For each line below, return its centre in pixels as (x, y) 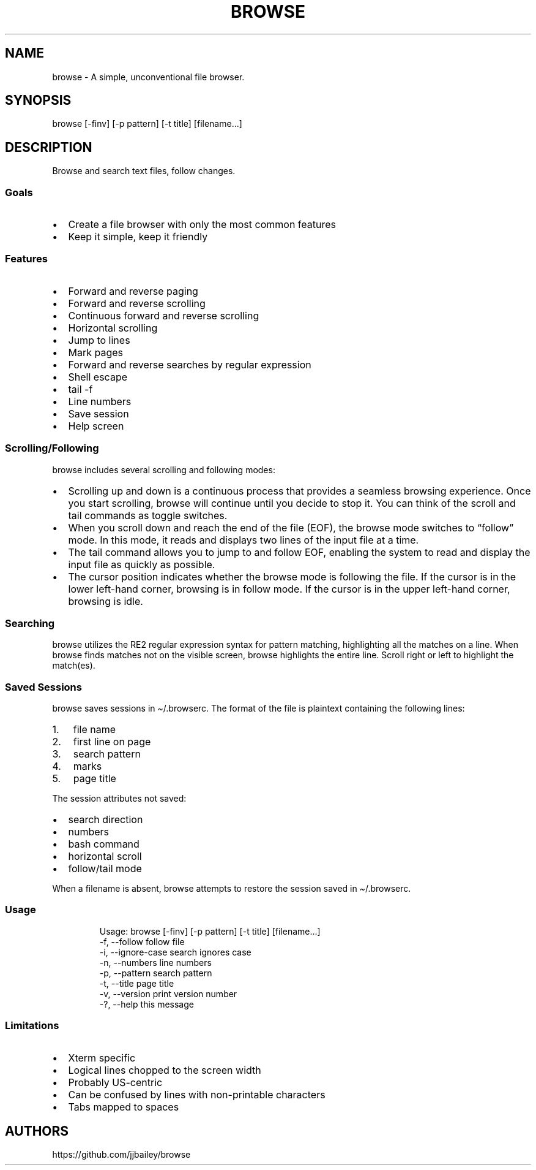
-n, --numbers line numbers (155, 962)
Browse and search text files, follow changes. (144, 171)
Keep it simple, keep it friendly (138, 237)
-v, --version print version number (168, 993)
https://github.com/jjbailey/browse (121, 1155)
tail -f (80, 389)
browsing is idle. (106, 601)
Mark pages (96, 352)
